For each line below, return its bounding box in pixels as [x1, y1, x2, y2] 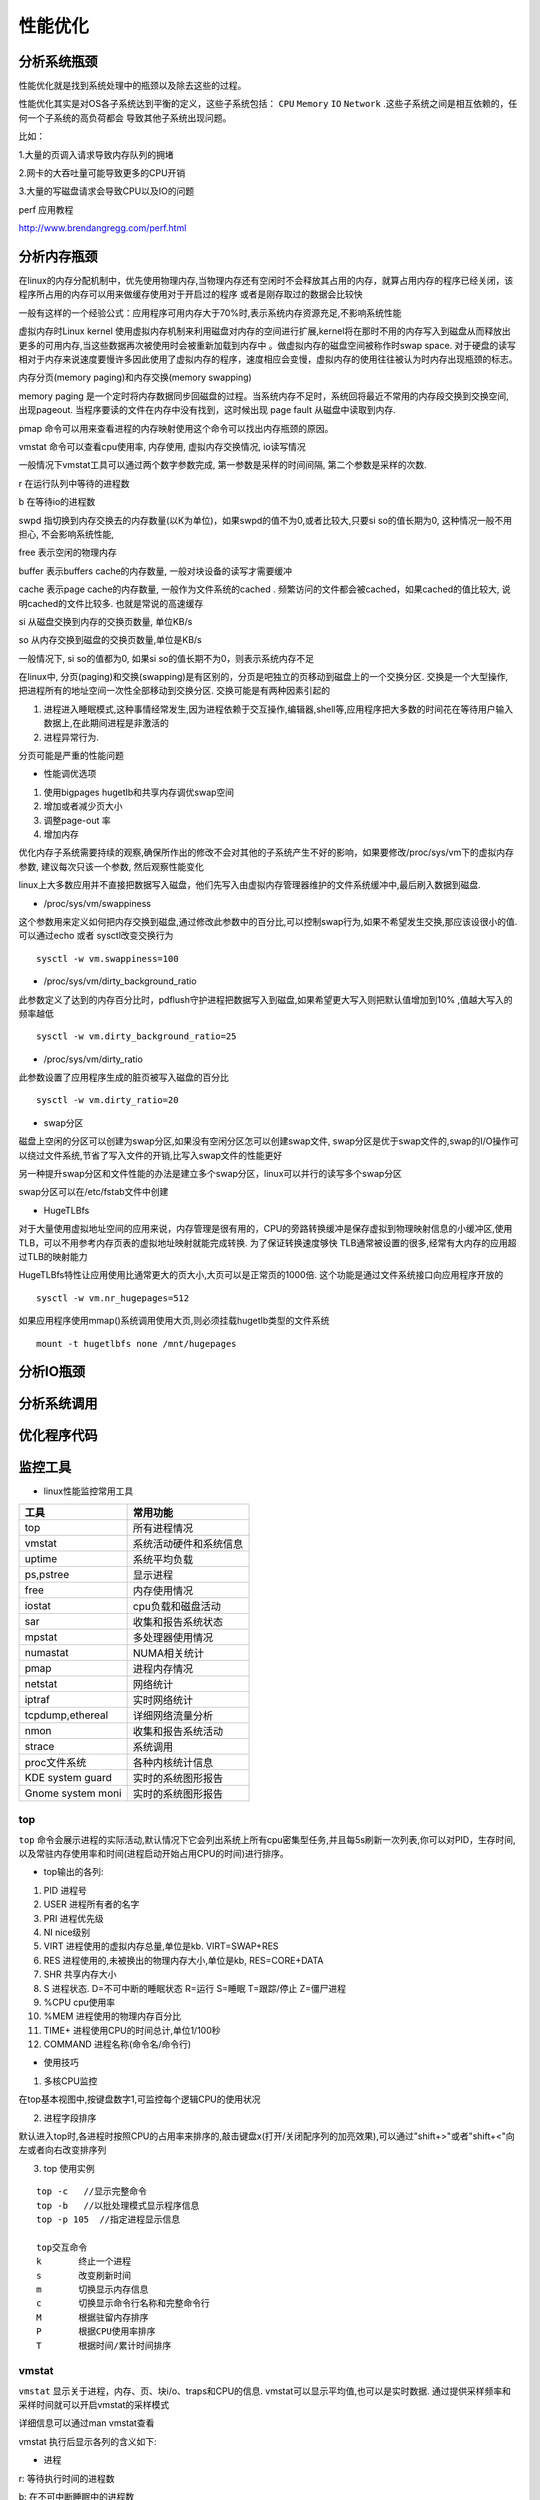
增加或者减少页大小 [43, 800, 123, 812]
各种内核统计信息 [132, 1755, 214, 1769]
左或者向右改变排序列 [18, 2144, 107, 2156]
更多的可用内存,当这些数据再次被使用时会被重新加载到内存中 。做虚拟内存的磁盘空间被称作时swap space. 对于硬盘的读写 [18, 339, 517, 351]
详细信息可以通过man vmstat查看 [18, 2417, 155, 2429]
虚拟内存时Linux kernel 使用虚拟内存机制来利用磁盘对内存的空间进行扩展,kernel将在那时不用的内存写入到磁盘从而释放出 [18, 325, 512, 337]
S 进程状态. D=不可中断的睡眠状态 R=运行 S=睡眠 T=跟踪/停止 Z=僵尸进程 [43, 1982, 347, 1994]
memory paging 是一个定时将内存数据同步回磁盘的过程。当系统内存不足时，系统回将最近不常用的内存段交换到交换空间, [18, 390, 509, 402]
